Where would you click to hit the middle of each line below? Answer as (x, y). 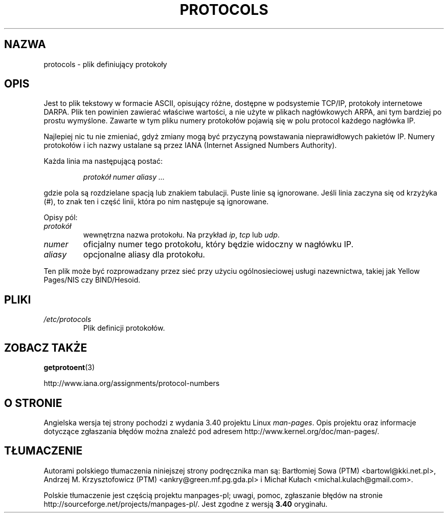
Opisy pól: (61, 218)
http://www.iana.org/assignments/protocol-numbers (132, 383)
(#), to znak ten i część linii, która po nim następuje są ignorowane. (156, 202)
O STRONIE (33, 403)
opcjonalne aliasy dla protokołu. (144, 255)
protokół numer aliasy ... (124, 177)
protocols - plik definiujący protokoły (105, 64)
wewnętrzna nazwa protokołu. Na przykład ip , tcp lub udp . (181, 235)
